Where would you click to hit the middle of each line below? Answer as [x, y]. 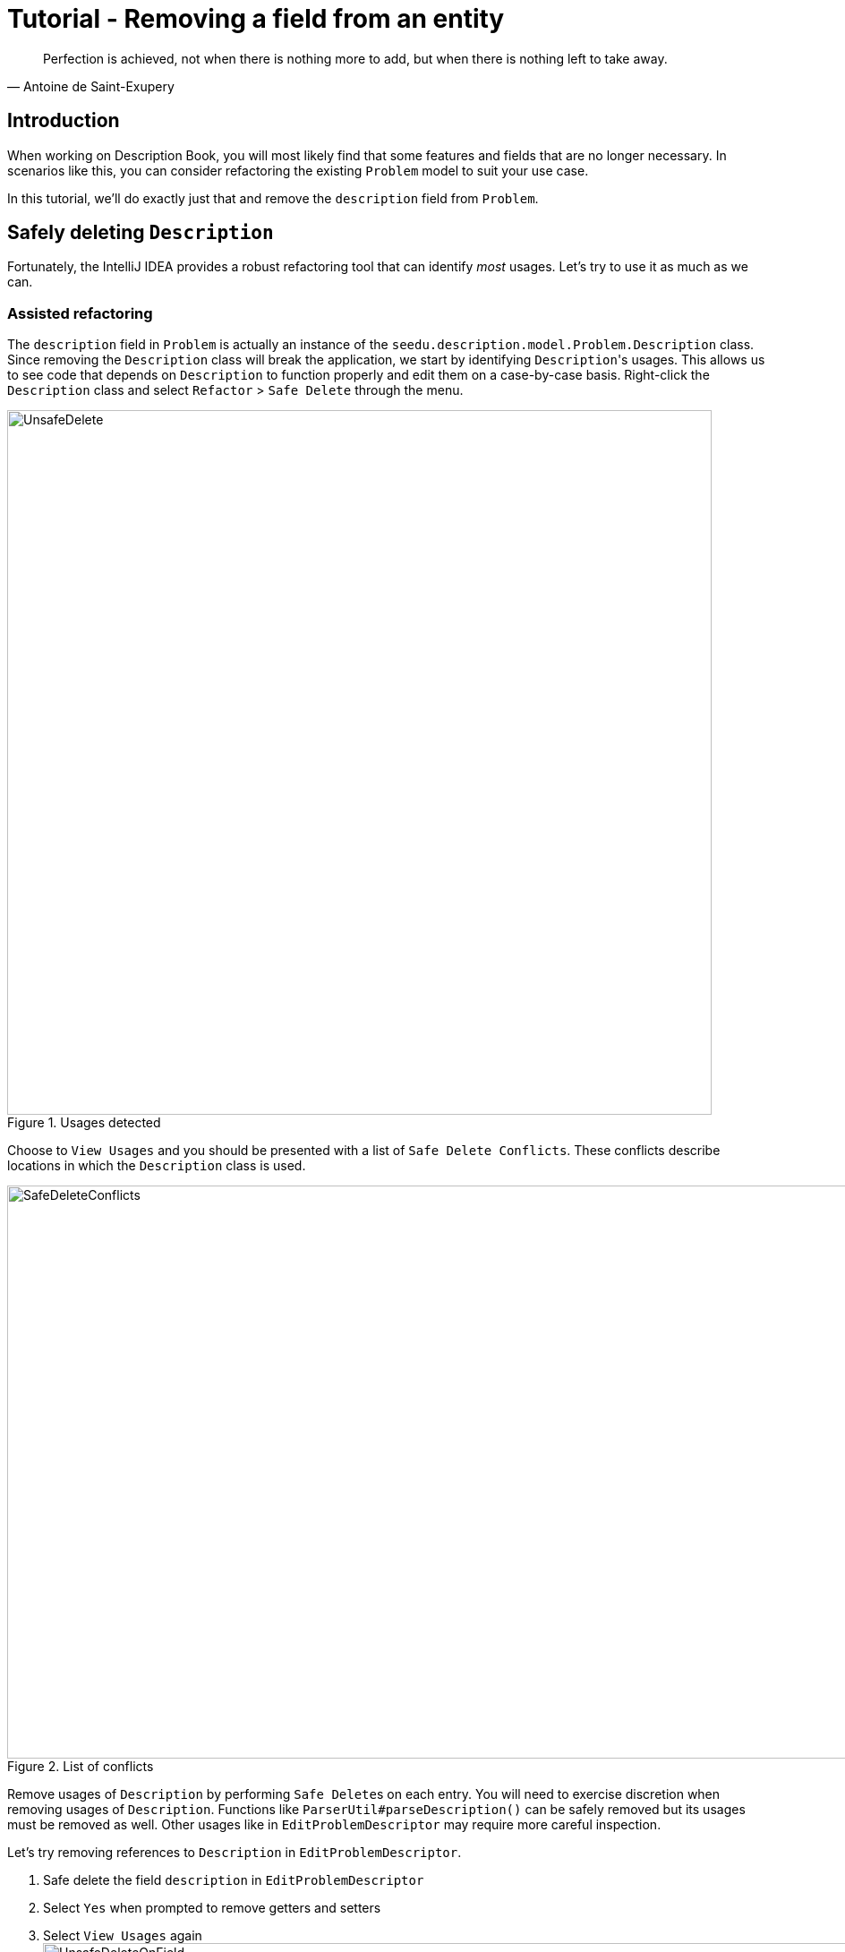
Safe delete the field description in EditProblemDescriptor [234, 1880]
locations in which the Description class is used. [157, 1166]
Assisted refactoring [80, 313]
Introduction [64, 121]
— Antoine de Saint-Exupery [91, 86]
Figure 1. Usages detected [84, 1123]
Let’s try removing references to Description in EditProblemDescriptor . [235, 1853]
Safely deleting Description [141, 233]
